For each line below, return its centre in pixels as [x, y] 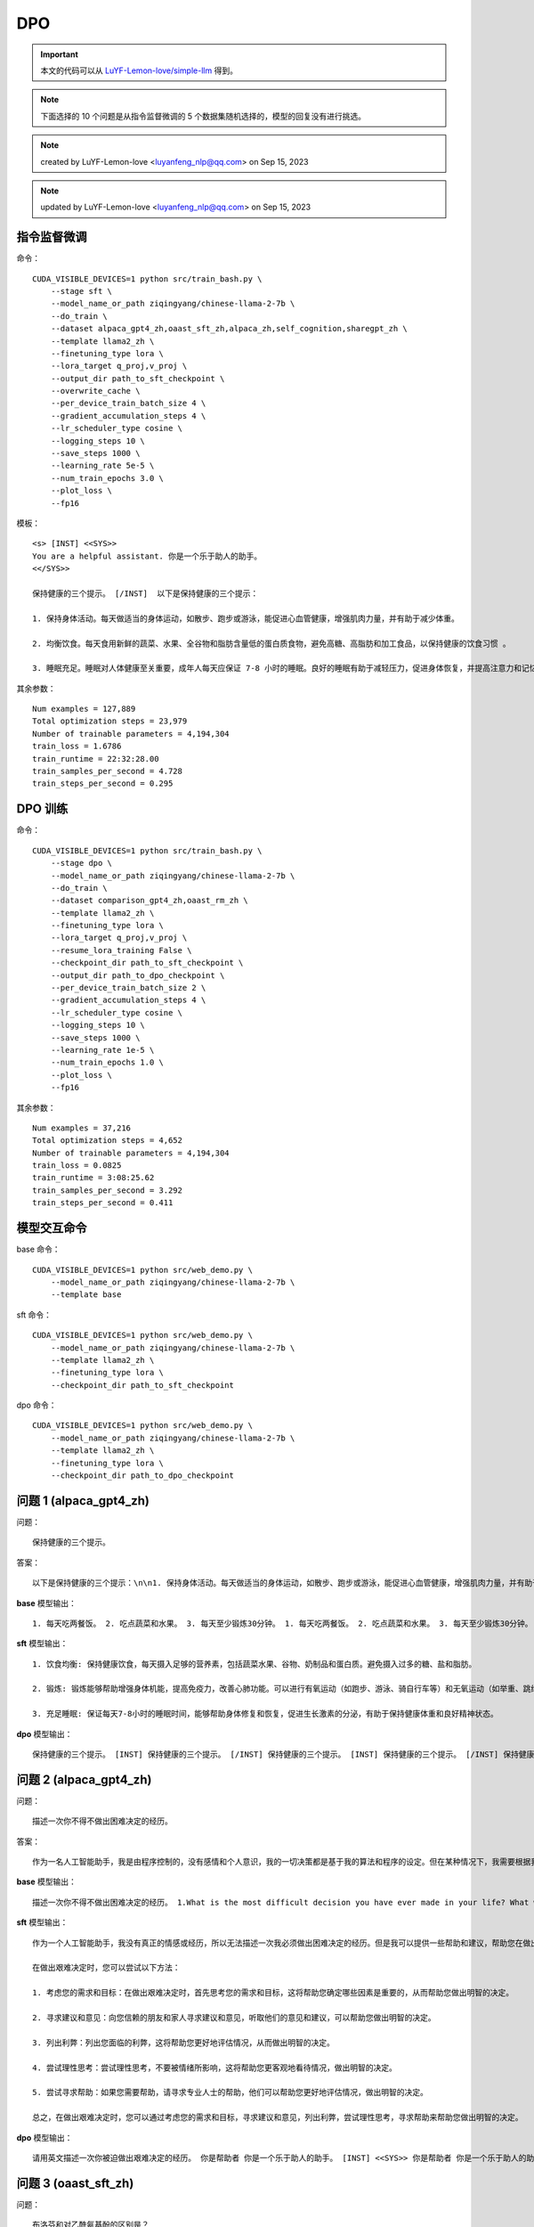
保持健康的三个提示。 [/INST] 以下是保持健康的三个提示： [146, 593]
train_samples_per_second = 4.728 [107, 771]
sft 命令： [34, 1315]
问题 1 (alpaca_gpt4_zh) [83, 1501]
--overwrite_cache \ [95, 391]
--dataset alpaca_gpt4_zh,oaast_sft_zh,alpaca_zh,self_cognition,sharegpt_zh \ [229, 329]
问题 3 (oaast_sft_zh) [75, 2183]
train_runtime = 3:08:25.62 [93, 1178]
